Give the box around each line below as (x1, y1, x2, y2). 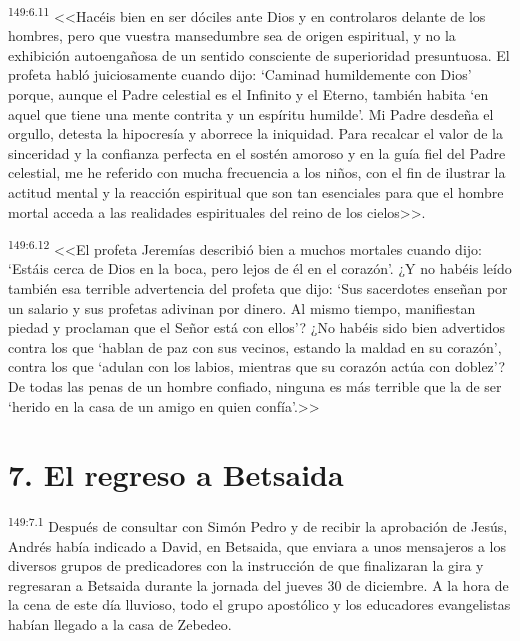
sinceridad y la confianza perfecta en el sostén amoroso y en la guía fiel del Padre (8, 142, 506, 163)
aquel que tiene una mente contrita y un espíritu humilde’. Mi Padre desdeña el (8, 103, 494, 124)
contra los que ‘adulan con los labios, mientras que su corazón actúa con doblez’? (8, 356, 506, 377)
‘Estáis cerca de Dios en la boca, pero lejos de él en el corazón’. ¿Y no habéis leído (8, 258, 512, 279)
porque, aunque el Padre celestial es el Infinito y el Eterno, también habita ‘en (8, 84, 489, 105)
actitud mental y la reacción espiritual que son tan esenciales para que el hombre (8, 182, 504, 202)
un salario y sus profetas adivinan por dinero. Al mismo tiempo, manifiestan (8, 297, 476, 318)
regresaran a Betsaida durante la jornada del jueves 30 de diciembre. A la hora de (8, 574, 509, 595)
